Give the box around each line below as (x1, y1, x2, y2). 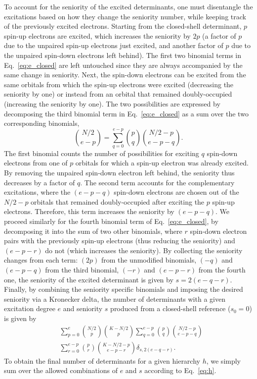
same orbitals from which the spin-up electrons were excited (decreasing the (4, 79, 234, 89)
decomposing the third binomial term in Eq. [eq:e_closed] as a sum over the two (4, 108, 249, 118)
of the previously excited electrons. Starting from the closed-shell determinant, (4, 21, 242, 31)
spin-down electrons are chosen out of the (114, 187, 239, 197)
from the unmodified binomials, (101, 255, 197, 265)
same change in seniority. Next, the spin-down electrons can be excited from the (4, 69, 246, 80)
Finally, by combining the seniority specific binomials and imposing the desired (4, 284, 243, 294)
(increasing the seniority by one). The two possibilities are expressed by (4, 98, 220, 108)
